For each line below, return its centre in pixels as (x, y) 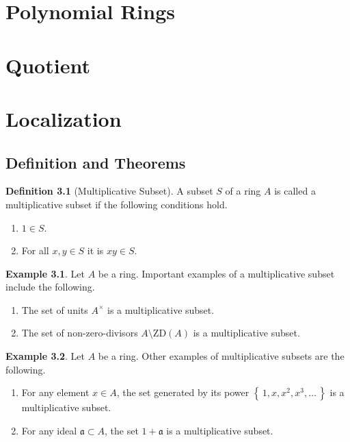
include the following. (50, 287)
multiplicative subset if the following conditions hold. (117, 204)
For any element (55, 392)
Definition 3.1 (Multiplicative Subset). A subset (109, 191)
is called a (295, 191)
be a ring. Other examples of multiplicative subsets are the (221, 356)
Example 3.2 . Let (45, 356)
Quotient (48, 65)
